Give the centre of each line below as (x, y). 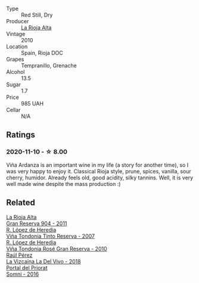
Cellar (13, 110)
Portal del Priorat (27, 268)
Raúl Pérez (19, 255)
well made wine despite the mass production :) (63, 184)
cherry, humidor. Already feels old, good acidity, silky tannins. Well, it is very (100, 178)
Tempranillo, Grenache (49, 66)
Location (17, 46)
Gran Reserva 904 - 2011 (37, 223)
